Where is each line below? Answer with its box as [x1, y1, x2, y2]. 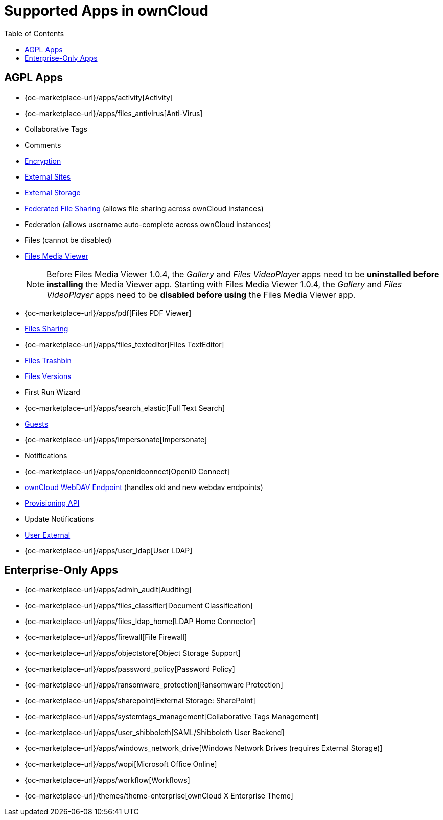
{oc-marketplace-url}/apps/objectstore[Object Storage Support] [25, 649, 241, 658]
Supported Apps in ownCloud [4, 2, 208, 19]
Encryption [25, 156, 61, 165]
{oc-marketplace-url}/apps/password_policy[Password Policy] [25, 664, 235, 674]
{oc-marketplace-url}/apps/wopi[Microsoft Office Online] [25, 760, 217, 769]
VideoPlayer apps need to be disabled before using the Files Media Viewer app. [46, 289, 356, 300]
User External [25, 530, 71, 539]
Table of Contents [4, 29, 64, 38]
